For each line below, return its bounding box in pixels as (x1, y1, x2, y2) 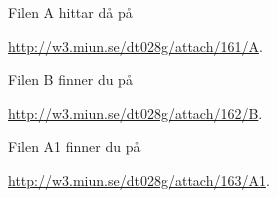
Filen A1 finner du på (8, 136, 141, 157)
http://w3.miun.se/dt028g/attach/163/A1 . (8, 169, 270, 190)
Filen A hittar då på (8, 2, 133, 22)
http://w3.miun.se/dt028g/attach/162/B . (8, 102, 263, 123)
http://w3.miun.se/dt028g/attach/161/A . (8, 35, 263, 56)
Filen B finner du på (8, 69, 133, 90)
